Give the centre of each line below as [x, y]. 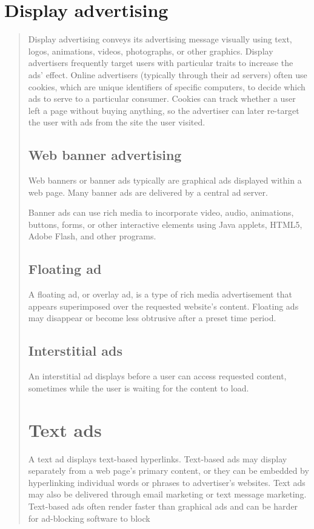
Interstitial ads [75, 351]
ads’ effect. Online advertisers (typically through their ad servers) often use [168, 74]
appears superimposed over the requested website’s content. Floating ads [163, 306]
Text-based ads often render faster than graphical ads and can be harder [163, 506]
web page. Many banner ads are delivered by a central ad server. [148, 192]
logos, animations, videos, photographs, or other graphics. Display [151, 51]
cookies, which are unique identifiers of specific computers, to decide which [167, 86]
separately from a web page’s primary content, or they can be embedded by [169, 471]
